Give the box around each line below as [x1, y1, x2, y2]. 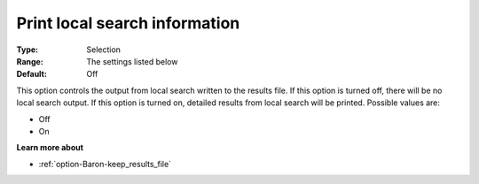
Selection [86, 44, 122, 55]
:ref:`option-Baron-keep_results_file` [38, 158, 172, 169]
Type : [16, 44, 39, 55]
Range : [16, 56, 43, 66]
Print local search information [16, 13, 240, 33]
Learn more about [16, 142, 84, 153]
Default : [16, 69, 48, 80]
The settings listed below [86, 56, 178, 66]
